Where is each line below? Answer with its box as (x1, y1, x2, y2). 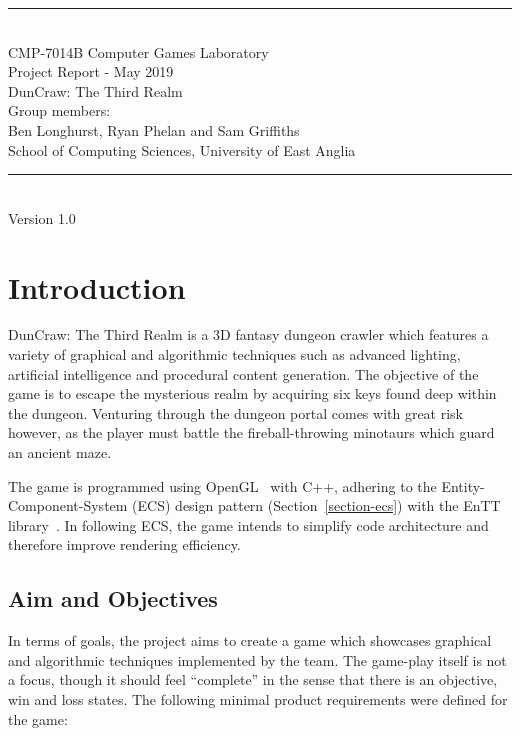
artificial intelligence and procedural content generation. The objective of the (8, 363, 479, 384)
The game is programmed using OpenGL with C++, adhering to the (8, 475, 437, 496)
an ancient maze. (8, 442, 112, 463)
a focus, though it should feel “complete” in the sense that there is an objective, (8, 669, 498, 690)
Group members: (8, 100, 111, 121)
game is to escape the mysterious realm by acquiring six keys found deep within (8, 383, 497, 404)
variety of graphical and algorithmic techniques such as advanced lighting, (8, 344, 461, 365)
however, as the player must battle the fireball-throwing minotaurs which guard (8, 422, 495, 443)
